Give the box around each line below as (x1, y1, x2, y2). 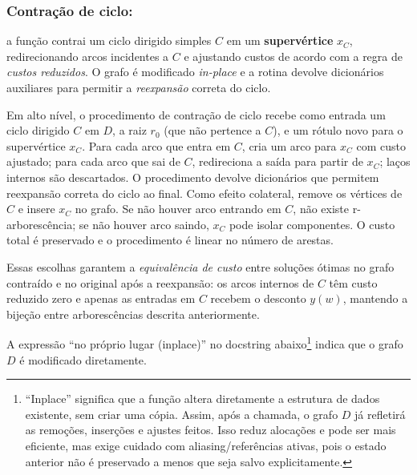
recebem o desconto (210, 290, 306, 307)
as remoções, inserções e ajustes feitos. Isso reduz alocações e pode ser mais (25, 421, 396, 438)
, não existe (293, 200, 350, 217)
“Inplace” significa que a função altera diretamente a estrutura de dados (25, 390, 380, 407)
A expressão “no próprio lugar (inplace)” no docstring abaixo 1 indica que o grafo (6, 333, 403, 352)
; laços (379, 153, 411, 170)
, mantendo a (342, 290, 408, 307)
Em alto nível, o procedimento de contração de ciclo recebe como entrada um (6, 106, 386, 123)
